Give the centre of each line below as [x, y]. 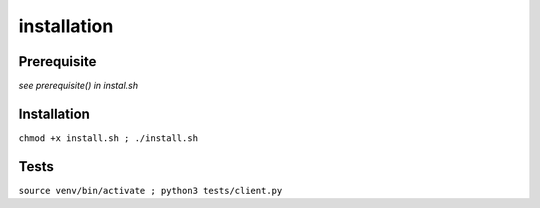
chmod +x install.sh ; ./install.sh [108, 138]
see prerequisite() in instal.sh [78, 86]
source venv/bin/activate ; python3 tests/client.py [150, 190]
